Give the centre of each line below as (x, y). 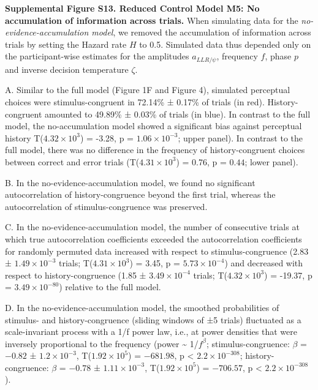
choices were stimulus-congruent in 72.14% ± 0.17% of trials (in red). (135, 102)
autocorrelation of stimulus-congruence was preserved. (106, 206)
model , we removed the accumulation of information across (201, 32)
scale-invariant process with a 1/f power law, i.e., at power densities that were (151, 332)
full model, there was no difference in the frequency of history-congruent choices (155, 150)
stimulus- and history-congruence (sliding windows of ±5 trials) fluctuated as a (153, 319)
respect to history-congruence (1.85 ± (76, 275)
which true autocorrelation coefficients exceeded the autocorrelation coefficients (153, 238)
